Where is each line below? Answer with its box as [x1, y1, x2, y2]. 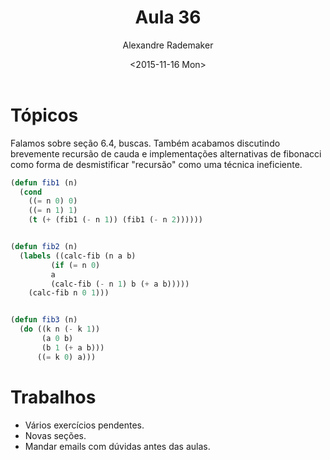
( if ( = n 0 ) [50, 260, 101, 270]
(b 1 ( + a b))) [41, 342, 105, 353]
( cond [19, 187, 43, 197]
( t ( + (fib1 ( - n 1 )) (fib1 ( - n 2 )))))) [28, 215, 203, 225]
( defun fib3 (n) [10, 315, 78, 325]
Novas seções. [24, 429, 87, 441]
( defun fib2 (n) [10, 242, 78, 252]
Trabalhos [10, 386, 97, 408]
